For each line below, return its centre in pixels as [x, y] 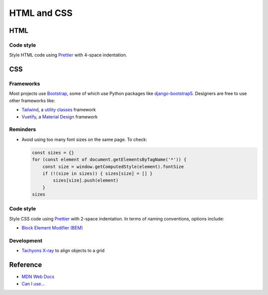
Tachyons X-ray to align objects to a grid [63, 251]
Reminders [23, 129]
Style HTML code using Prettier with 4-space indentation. [68, 55]
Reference [26, 265]
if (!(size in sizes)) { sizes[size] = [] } [98, 173]
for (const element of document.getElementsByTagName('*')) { [109, 160]
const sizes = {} [53, 152]
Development [26, 241]
